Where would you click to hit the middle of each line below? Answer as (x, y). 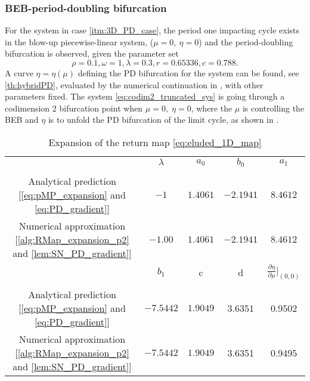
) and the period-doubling (246, 41)
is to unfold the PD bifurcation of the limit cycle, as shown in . (163, 120)
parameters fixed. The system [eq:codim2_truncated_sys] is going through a (145, 96)
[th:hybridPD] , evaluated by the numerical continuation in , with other (134, 84)
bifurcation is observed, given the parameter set (92, 53)
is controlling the (273, 108)
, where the (212, 108)
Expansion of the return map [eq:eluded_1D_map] (155, 142)
